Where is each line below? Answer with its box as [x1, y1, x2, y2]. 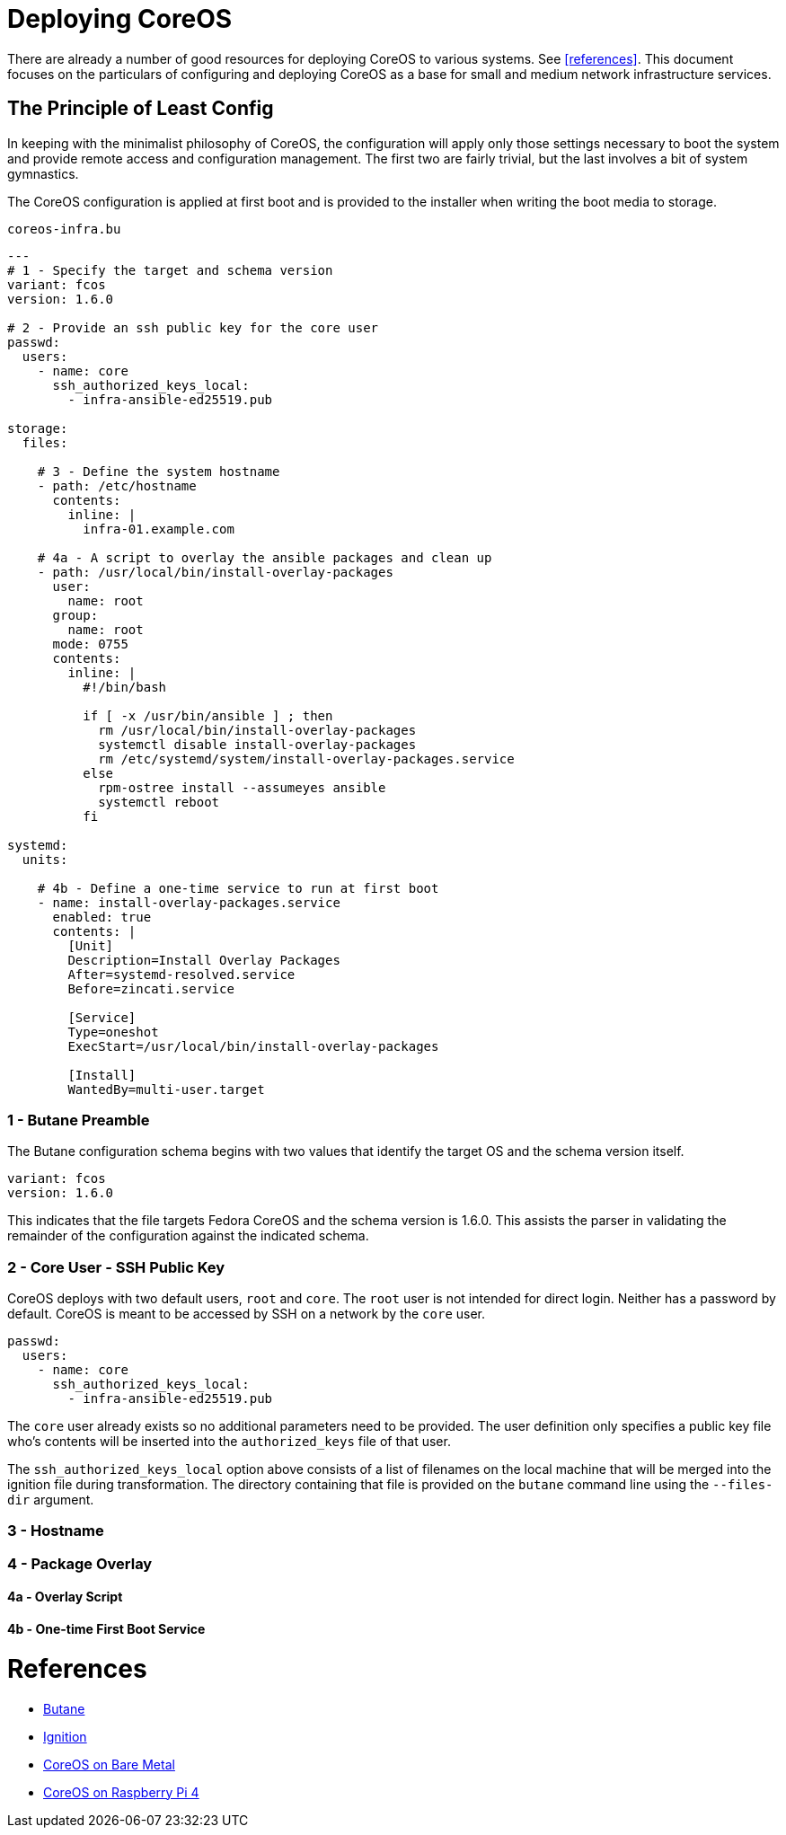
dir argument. [7, 1492, 94, 1508]
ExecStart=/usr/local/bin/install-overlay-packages [67, 1038, 439, 1054]
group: [52, 607, 99, 622]
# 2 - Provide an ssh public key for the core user [7, 320, 379, 335]
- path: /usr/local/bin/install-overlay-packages [37, 564, 393, 579]
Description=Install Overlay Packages [67, 952, 340, 967]
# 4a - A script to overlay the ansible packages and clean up [37, 550, 492, 565]
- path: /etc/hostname [37, 478, 197, 493]
